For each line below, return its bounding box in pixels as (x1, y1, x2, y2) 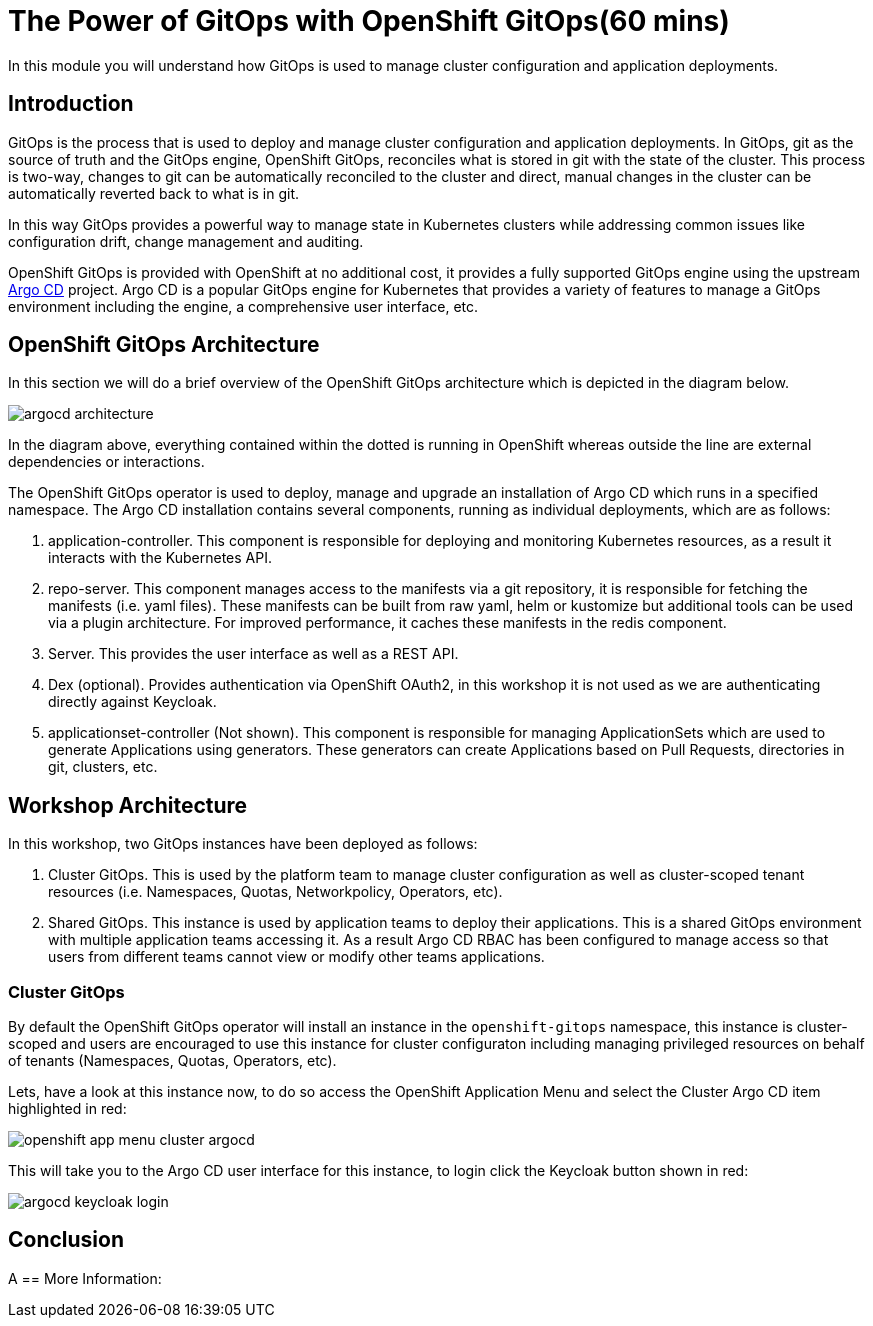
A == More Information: (8, 1269, 162, 1287)
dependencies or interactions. (8, 453, 205, 471)
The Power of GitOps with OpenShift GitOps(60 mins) (8, 4, 730, 38)
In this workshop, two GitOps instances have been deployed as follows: (8, 835, 478, 853)
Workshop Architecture (8, 792, 248, 818)
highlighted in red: (8, 1100, 127, 1118)
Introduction (8, 91, 134, 117)
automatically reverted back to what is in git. (8, 184, 299, 202)
